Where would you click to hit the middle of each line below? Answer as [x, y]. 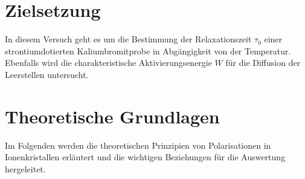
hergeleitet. [25, 168]
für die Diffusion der [263, 63]
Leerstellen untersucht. [47, 74]
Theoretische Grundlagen [112, 116]
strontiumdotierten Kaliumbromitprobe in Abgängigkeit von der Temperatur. [148, 50]
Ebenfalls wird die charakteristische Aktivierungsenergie [108, 63]
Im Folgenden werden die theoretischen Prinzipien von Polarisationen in [138, 145]
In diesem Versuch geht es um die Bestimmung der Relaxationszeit [128, 39]
